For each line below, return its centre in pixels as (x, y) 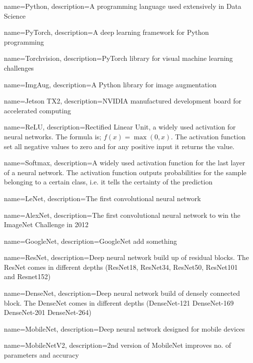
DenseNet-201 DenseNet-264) (48, 312)
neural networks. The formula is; (53, 136)
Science (15, 15)
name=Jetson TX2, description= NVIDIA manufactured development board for (123, 101)
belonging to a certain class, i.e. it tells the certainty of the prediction (108, 182)
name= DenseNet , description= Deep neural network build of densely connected (122, 293)
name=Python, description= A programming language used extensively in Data (123, 6)
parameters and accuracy (42, 355)
